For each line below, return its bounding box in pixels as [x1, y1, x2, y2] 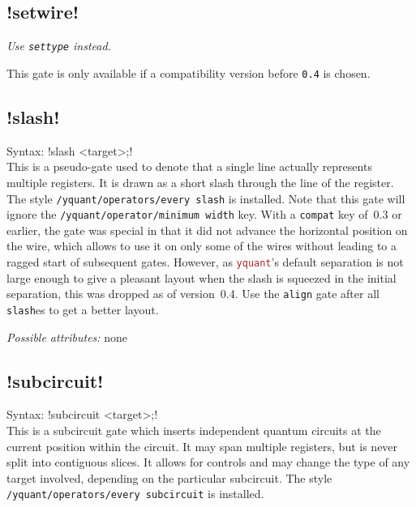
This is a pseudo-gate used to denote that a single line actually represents [6, 158, 372, 175]
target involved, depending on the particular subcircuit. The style [6, 469, 332, 486]
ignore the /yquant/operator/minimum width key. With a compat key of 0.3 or [6, 206, 402, 223]
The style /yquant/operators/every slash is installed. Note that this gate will [6, 190, 405, 207]
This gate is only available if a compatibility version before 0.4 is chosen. [6, 64, 371, 81]
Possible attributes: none [6, 328, 128, 345]
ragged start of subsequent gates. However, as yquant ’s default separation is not [6, 253, 404, 270]
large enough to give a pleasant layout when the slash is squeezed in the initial [6, 269, 397, 286]
